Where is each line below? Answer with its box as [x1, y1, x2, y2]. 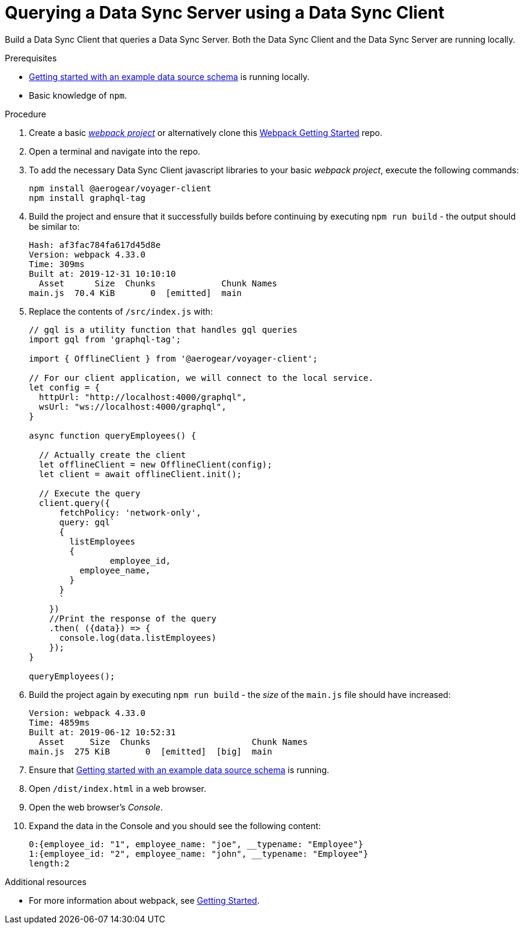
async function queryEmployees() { [29, 430, 197, 440]
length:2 [29, 858, 70, 868]
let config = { [29, 382, 100, 392]
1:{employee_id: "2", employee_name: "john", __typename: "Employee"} [29, 848, 369, 859]
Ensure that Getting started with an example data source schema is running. [29, 764, 329, 775]
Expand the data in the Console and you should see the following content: [29, 820, 321, 831]
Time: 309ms [29, 259, 85, 269]
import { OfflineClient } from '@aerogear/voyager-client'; [29, 353, 318, 363]
